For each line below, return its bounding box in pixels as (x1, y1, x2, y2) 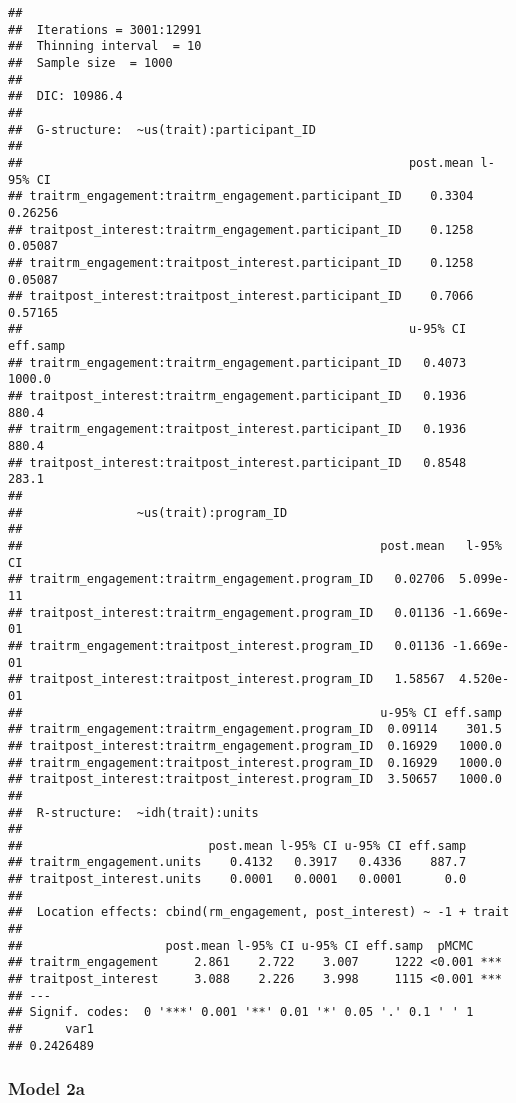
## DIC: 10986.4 (8, 89, 123, 104)
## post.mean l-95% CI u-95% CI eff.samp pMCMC (8, 938, 474, 953)
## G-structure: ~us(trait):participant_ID (8, 122, 316, 137)
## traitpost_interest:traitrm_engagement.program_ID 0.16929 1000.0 (8, 738, 502, 753)
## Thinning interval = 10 (8, 39, 202, 54)
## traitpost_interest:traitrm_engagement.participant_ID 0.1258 (8, 222, 474, 237)
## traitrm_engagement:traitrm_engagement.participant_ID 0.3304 (8, 189, 474, 204)
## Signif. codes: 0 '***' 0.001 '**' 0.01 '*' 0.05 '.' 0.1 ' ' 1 (8, 1005, 474, 1020)
